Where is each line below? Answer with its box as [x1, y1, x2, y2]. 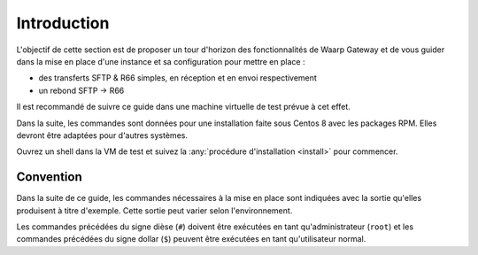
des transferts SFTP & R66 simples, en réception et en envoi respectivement [38, 73, 318, 83]
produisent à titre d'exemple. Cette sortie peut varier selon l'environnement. [16, 205, 293, 216]
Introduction [16, 13, 110, 33]
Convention [16, 169, 83, 185]
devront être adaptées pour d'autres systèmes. [16, 129, 188, 141]
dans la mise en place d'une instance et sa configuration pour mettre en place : [16, 56, 305, 66]
